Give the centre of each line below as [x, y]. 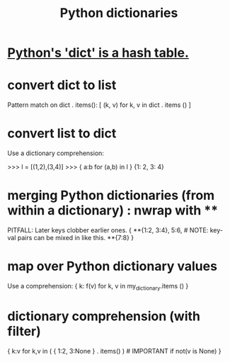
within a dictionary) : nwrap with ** [113, 211]
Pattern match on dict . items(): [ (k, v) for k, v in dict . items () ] [99, 105]
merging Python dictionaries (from [111, 196]
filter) [24, 331]
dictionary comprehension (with [104, 316]
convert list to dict [62, 134]
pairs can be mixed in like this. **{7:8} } [76, 238]
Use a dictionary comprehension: [56, 153]
